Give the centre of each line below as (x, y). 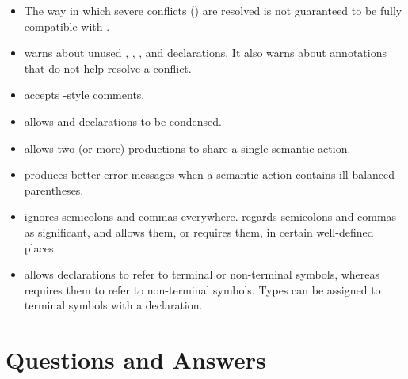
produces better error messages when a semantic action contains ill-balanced (210, 174)
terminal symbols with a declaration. (113, 305)
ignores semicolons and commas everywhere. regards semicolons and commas (210, 216)
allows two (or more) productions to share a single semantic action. (187, 148)
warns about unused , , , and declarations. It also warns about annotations (205, 53)
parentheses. (54, 189)
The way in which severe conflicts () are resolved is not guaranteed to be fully (213, 10)
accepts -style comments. (84, 95)
